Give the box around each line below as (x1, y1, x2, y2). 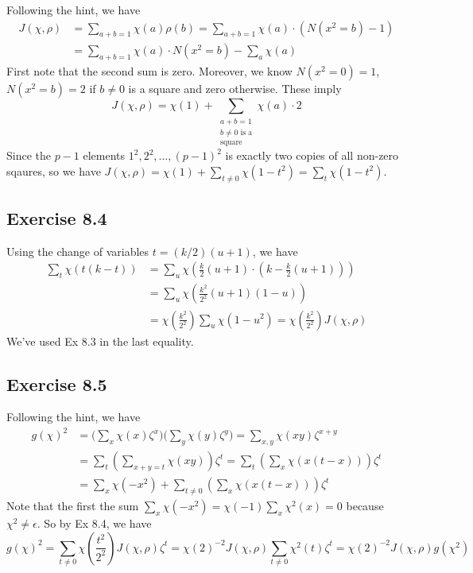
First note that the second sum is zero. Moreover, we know (6, 63, 293, 79)
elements (83, 147, 126, 164)
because (346, 498, 384, 514)
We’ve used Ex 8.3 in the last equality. (6, 332, 194, 349)
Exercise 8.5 (6, 371, 107, 396)
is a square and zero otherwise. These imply (128, 80, 342, 97)
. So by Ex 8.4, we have (37, 515, 152, 532)
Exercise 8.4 (6, 206, 107, 230)
